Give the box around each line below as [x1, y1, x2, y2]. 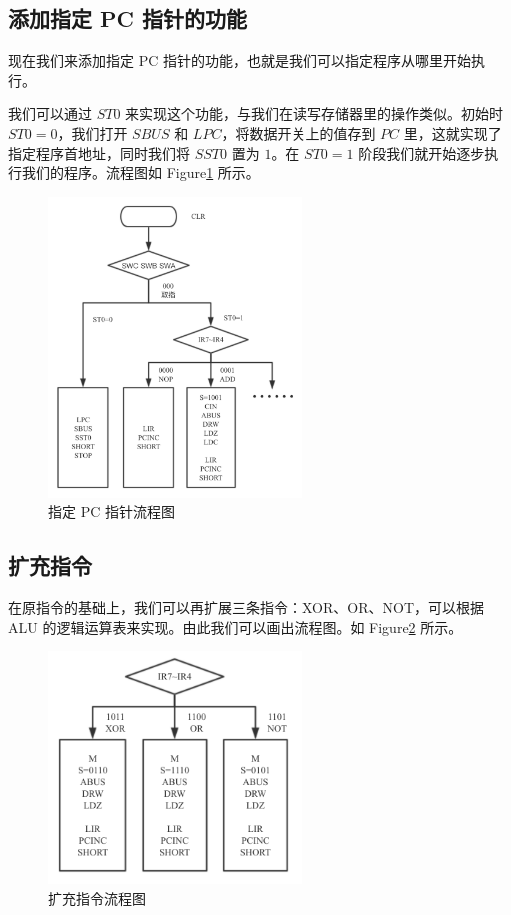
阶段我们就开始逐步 [358, 142, 485, 163]
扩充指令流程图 [48, 887, 146, 908]
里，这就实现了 [403, 122, 502, 143]
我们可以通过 [8, 103, 92, 124]
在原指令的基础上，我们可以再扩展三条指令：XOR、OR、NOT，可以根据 [8, 596, 484, 617]
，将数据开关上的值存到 [221, 122, 376, 143]
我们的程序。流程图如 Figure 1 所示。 [21, 162, 260, 183]
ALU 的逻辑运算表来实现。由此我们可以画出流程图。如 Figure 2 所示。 [8, 616, 463, 637]
